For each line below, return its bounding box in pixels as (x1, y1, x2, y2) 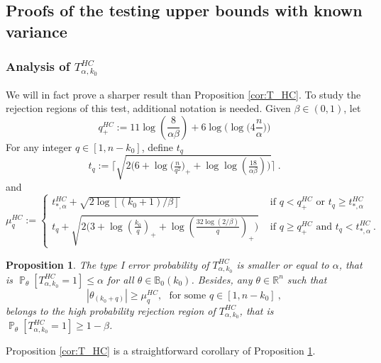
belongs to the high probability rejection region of (6, 303, 216, 318)
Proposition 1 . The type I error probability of (6, 257, 209, 272)
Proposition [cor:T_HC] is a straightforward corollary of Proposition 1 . (6, 343, 316, 358)
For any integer (6, 139, 72, 154)
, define (141, 139, 173, 154)
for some (169, 290, 206, 301)
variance (6, 20, 67, 42)
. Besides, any (191, 272, 253, 286)
